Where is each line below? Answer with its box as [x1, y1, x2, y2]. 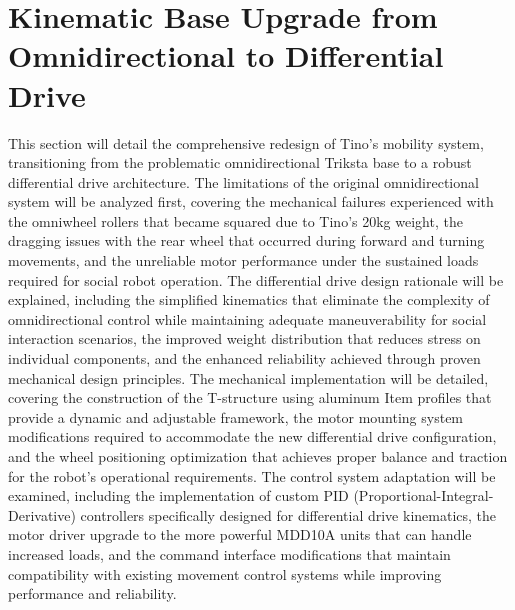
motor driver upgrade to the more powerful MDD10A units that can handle [8, 524, 472, 545]
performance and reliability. [8, 583, 177, 604]
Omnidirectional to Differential [8, 35, 444, 76]
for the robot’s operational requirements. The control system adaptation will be [8, 465, 496, 486]
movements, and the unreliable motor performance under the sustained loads [8, 250, 479, 271]
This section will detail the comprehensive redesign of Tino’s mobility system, [8, 132, 484, 153]
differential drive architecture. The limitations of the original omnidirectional [8, 171, 479, 192]
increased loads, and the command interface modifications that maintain [8, 543, 451, 564]
